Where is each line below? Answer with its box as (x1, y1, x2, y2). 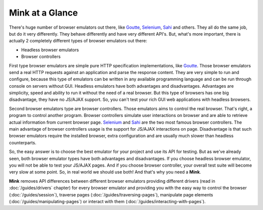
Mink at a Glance (9, 7, 78, 18)
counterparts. (9, 139, 37, 146)
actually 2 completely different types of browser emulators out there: (9, 38, 147, 44)
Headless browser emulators (21, 47, 79, 53)
